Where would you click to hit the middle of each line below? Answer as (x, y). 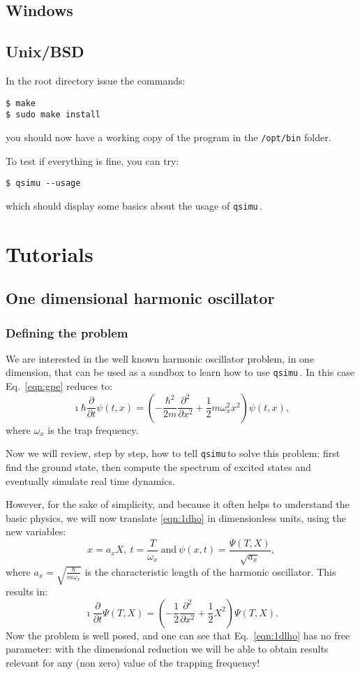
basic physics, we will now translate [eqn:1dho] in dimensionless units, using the (176, 517)
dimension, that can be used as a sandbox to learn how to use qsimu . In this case (180, 372)
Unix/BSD (45, 51)
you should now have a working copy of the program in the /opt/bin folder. (168, 137)
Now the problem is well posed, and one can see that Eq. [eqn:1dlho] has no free (178, 635)
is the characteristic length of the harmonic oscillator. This (210, 571)
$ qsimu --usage (43, 183)
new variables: (36, 531)
